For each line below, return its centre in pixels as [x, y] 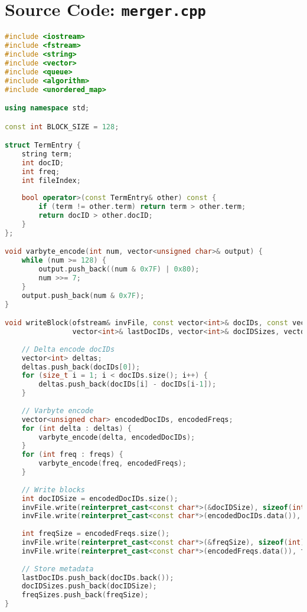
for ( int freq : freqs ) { [72, 455]
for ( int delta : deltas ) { [76, 428]
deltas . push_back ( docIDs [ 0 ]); [81, 367]
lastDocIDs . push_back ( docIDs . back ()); [98, 577]
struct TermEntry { [43, 145]
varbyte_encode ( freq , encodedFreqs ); [112, 464]
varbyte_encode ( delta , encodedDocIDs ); [117, 437]
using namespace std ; [47, 108]
